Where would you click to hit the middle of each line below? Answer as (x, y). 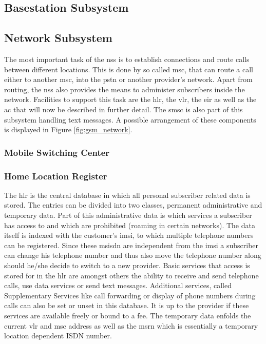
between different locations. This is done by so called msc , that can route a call (129, 69)
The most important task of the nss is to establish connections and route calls (127, 59)
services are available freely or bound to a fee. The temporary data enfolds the (128, 315)
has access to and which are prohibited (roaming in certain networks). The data (130, 225)
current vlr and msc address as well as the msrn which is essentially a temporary (131, 325)
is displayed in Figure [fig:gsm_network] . (68, 129)
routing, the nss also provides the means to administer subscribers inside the (125, 89)
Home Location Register (56, 176)
